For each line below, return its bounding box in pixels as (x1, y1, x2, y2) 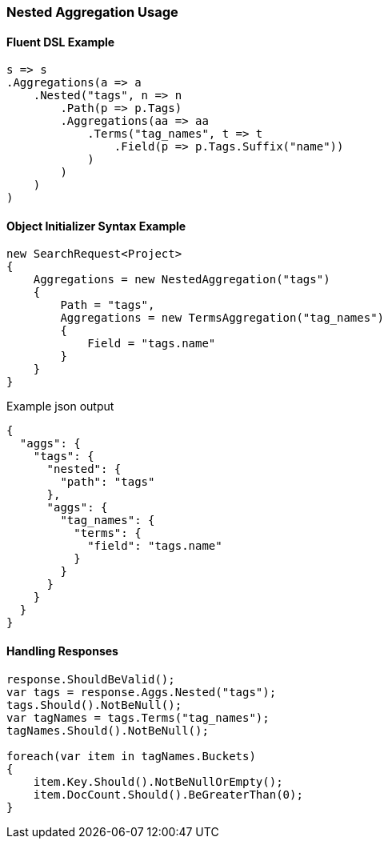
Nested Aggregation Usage (6, 4, 178, 20)
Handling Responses (6, 644, 118, 659)
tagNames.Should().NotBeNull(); (6, 723, 209, 737)
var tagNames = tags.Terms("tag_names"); (6, 711, 270, 724)
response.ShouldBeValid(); (6, 672, 175, 686)
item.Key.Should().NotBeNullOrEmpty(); (33, 775, 283, 788)
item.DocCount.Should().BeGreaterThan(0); (33, 787, 303, 801)
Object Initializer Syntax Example (6, 218, 186, 233)
